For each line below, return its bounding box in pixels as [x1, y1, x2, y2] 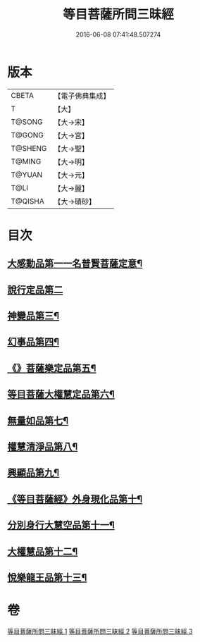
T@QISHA [11, 196, 44, 206]
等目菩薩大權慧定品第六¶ [7, 388, 115, 400]
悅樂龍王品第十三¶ [7, 572, 87, 584]
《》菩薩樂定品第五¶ [7, 362, 96, 374]
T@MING [11, 156, 42, 166]
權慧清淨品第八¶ [7, 441, 78, 452]
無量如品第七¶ [7, 414, 69, 426]
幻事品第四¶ [7, 336, 60, 348]
